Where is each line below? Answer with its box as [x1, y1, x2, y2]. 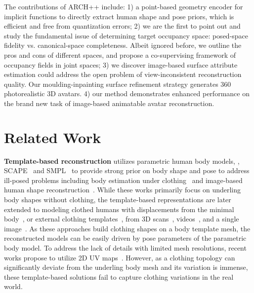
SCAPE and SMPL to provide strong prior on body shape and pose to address [4, 165, 250, 176]
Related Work [4, 127, 101, 147]
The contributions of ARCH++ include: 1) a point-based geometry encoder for [4, 1, 243, 11]
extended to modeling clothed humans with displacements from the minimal [4, 204, 234, 214]
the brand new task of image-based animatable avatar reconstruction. [4, 98, 214, 108]
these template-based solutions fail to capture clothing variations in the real [4, 271, 234, 282]
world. [4, 281, 23, 292]
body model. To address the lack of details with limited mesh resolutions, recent [4, 243, 247, 253]
